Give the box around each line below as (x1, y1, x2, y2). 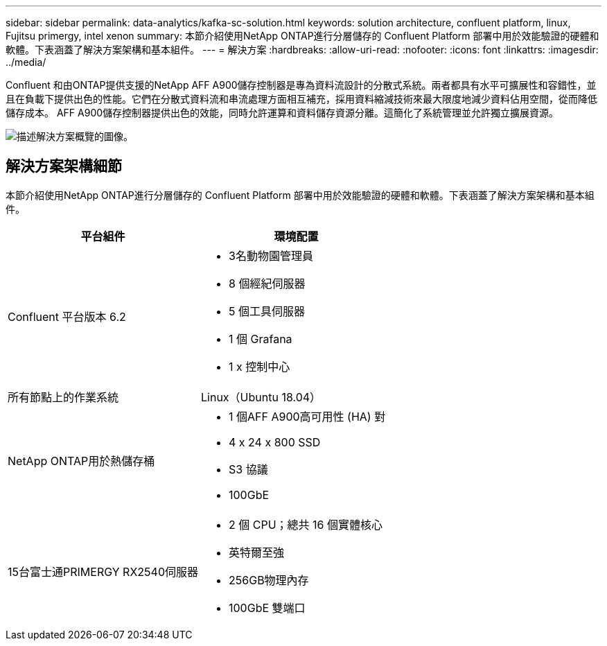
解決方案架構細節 (6, 157, 122, 175)
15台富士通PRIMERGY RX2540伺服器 (8, 564, 199, 579)
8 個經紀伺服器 (229, 276, 306, 290)
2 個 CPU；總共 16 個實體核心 (229, 517, 383, 532)
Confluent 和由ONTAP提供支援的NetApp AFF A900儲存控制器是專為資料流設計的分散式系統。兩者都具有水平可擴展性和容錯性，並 (6, 79, 597, 91)
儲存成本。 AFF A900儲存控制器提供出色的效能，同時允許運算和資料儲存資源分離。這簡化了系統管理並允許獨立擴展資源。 (6, 107, 559, 119)
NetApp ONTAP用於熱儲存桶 (8, 453, 155, 468)
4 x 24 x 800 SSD (229, 435, 321, 449)
